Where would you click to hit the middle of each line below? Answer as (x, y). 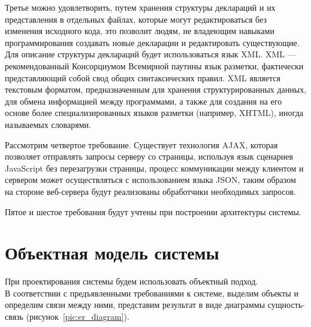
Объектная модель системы (112, 253)
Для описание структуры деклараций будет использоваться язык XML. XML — (150, 54)
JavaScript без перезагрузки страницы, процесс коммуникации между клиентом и (154, 168)
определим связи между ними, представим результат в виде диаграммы (135, 305)
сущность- (286, 305)
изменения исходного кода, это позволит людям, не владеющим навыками (140, 31)
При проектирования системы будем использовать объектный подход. (132, 281)
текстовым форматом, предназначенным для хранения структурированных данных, (156, 89)
